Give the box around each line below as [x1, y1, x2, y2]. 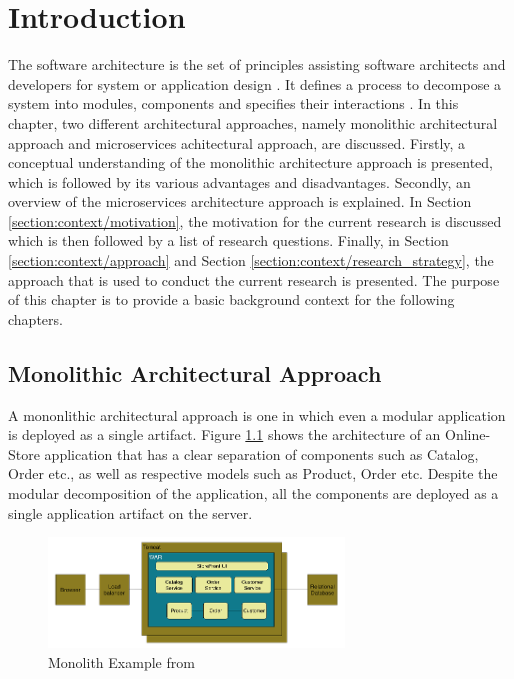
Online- [445, 424, 491, 445]
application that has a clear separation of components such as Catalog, [44, 443, 479, 464]
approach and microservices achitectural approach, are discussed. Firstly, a [8, 132, 466, 153]
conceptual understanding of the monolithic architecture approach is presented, [8, 152, 494, 173]
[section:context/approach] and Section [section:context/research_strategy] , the [8, 250, 494, 271]
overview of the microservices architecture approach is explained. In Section [8, 191, 472, 212]
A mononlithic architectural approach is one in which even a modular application [8, 404, 506, 425]
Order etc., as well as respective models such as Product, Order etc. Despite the [8, 463, 498, 484]
